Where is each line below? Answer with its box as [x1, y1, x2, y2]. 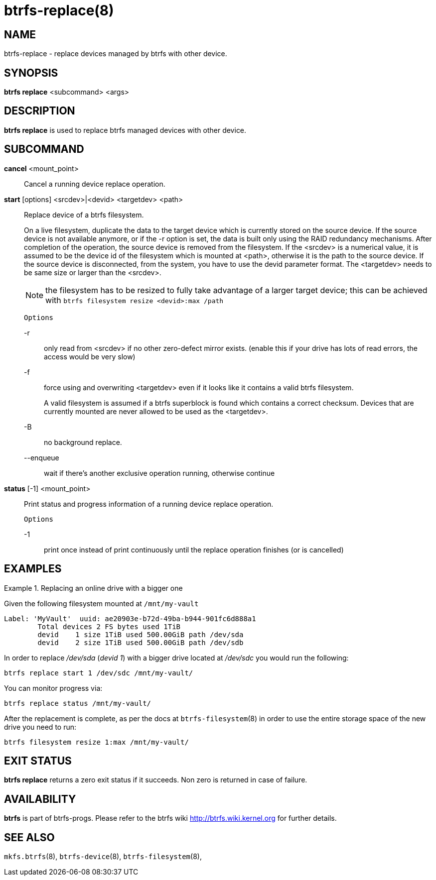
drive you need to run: [4, 722, 77, 731]
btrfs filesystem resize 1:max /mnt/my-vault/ [4, 738, 189, 746]
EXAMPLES [4, 562, 62, 575]
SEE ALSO [4, 831, 55, 844]
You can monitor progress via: [4, 683, 103, 692]
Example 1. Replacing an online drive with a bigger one [4, 583, 183, 592]
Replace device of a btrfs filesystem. [24, 210, 144, 219]
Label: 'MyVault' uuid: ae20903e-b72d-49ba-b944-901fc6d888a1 [4, 614, 256, 623]
